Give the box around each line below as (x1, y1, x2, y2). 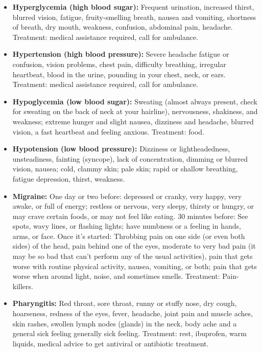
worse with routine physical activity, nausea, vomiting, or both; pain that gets (12, 260, 257, 271)
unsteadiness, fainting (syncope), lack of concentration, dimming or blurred (12, 153, 248, 164)
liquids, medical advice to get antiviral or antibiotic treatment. (12, 338, 209, 348)
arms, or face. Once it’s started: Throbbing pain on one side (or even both (12, 230, 245, 241)
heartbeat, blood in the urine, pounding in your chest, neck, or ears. (12, 69, 226, 79)
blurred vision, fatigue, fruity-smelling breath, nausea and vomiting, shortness (12, 11, 256, 22)
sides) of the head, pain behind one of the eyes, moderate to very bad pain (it (12, 240, 256, 251)
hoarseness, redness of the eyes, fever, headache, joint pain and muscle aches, (12, 308, 253, 319)
